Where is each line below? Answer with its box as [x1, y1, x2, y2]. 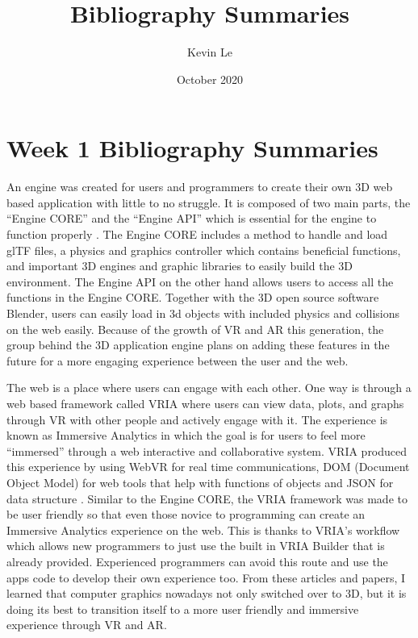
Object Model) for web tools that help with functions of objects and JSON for [6, 473, 394, 490]
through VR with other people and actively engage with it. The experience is [6, 411, 388, 427]
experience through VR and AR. [6, 616, 167, 633]
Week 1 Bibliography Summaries [6, 131, 378, 165]
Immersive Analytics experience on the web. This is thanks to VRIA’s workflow [6, 521, 400, 538]
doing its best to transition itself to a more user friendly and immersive [6, 600, 359, 617]
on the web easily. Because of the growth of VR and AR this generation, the [6, 320, 384, 337]
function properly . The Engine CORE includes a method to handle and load [6, 226, 388, 243]
